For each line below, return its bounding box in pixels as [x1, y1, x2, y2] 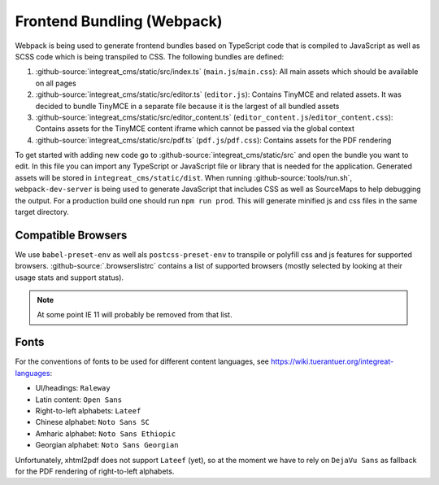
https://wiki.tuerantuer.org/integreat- [271, 356, 394, 366]
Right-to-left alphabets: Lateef [35, 405, 141, 415]
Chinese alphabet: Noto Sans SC [35, 417, 150, 427]
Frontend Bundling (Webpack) [15, 12, 223, 30]
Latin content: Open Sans [35, 395, 122, 404]
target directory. [15, 208, 69, 217]
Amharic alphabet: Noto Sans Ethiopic [35, 428, 176, 439]
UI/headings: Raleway [35, 383, 111, 393]
